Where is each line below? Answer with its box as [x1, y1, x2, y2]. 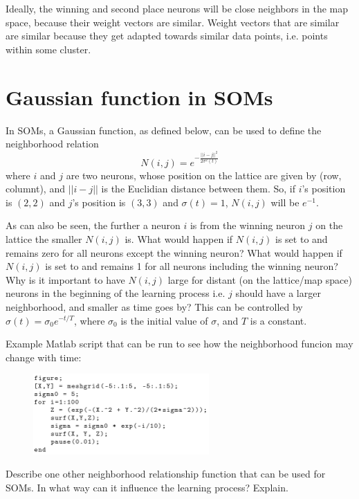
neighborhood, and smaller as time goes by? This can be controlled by [6, 299, 303, 314]
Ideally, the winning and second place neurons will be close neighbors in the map [6, 1, 349, 15]
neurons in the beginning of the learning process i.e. [6, 286, 225, 300]
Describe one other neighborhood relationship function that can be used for [6, 466, 326, 481]
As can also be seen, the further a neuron [6, 218, 181, 233]
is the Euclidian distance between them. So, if [101, 181, 295, 196]
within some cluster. [6, 42, 91, 56]
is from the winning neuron [190, 218, 306, 233]
